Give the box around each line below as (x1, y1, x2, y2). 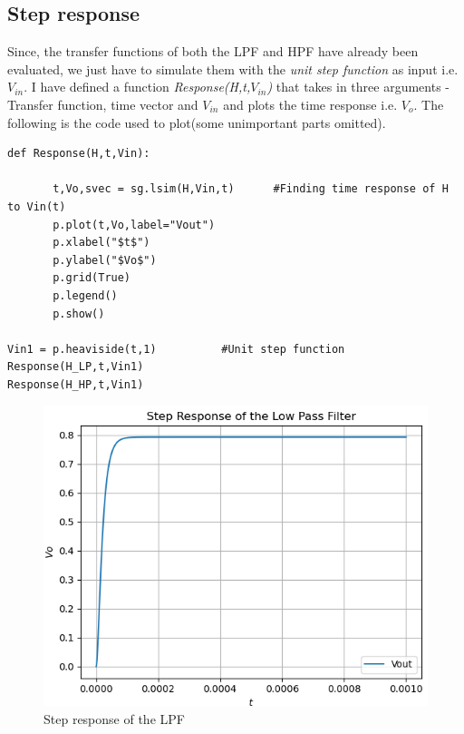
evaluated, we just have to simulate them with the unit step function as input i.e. (7, 59, 459, 78)
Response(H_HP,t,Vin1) (7, 377, 144, 391)
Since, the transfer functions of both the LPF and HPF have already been (7, 42, 419, 61)
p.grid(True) (53, 271, 131, 285)
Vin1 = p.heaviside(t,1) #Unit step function (7, 342, 345, 356)
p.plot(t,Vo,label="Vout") (53, 218, 216, 231)
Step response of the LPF (43, 709, 185, 728)
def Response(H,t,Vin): (7, 147, 150, 161)
